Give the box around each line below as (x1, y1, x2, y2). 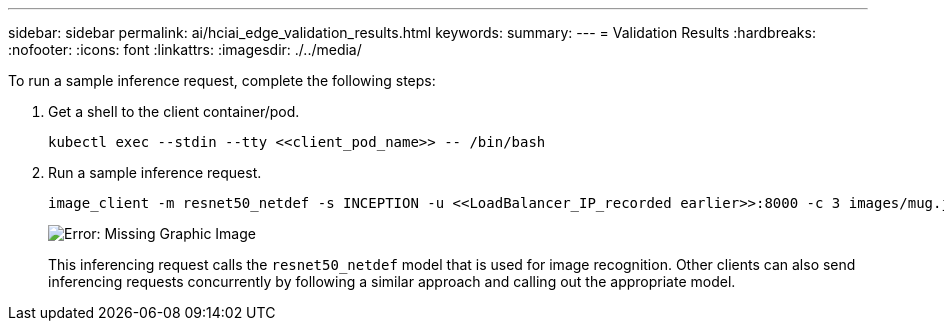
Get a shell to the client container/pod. (48, 103, 300, 120)
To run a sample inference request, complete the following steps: (8, 72, 436, 89)
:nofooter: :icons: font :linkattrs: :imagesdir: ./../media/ (8, 41, 362, 58)
